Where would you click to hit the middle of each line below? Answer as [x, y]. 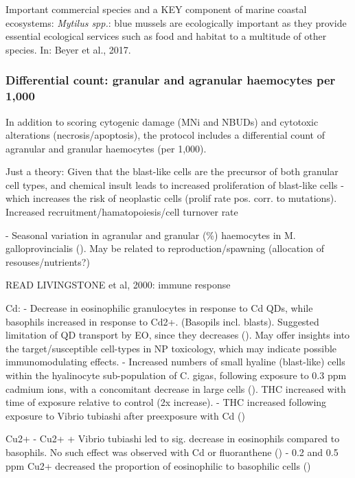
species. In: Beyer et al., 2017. [68, 49]
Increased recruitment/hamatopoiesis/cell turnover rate [122, 212]
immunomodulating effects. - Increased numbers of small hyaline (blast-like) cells [175, 362]
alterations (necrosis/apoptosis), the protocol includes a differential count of [165, 135]
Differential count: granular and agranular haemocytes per [171, 80]
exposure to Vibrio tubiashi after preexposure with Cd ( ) [125, 415]
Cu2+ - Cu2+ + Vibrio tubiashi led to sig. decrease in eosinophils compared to [173, 439]
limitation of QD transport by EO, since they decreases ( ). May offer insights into [178, 335]
